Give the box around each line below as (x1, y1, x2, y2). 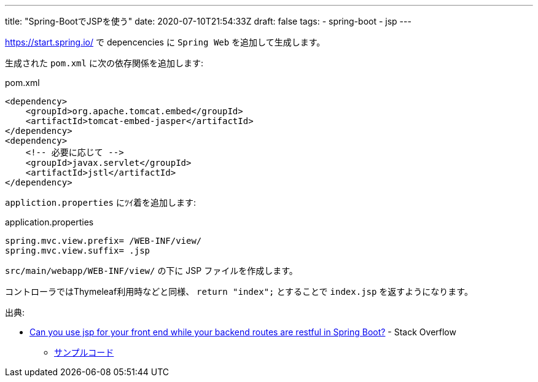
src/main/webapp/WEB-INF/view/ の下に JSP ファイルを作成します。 (5, 265, 298, 276)
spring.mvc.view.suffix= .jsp (5, 246, 150, 255)
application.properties (5, 217, 94, 227)
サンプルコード (54, 347, 114, 357)
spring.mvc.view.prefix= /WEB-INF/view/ (5, 236, 202, 246)
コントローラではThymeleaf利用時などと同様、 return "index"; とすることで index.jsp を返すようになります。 (5, 286, 473, 297)
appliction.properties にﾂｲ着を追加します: (5, 197, 196, 208)
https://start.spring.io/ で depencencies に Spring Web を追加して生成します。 (5, 37, 326, 47)
